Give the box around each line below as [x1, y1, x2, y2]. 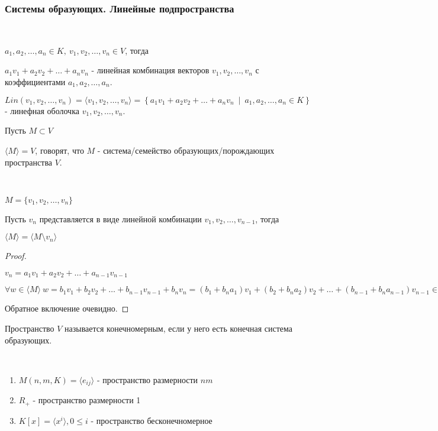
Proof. [5, 249, 27, 262]
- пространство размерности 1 [33, 394, 141, 406]
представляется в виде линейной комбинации [39, 212, 202, 225]
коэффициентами [5, 76, 66, 88]
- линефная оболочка [5, 104, 79, 116]
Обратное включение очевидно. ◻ [5, 302, 129, 315]
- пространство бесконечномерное [91, 414, 212, 426]
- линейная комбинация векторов [91, 64, 210, 76]
